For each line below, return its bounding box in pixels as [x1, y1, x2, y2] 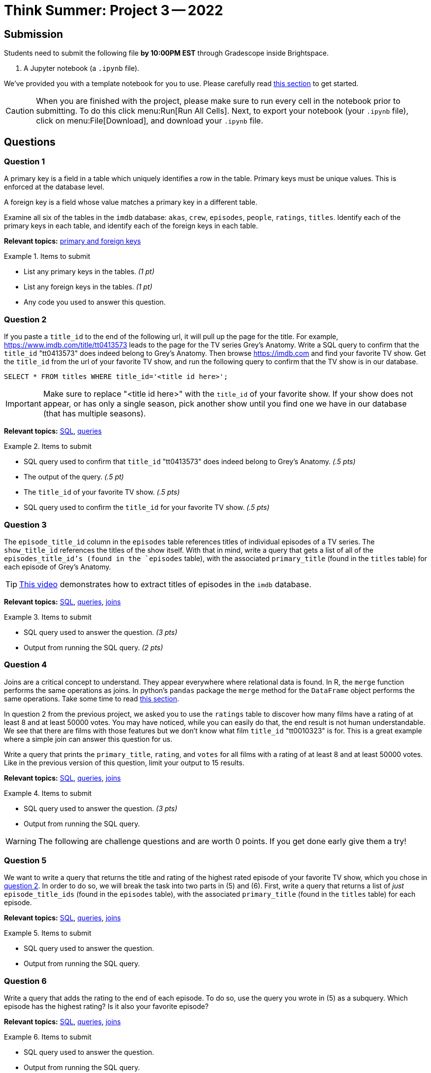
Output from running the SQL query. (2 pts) [24, 643, 163, 652]
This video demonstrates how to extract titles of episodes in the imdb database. [19, 579, 311, 589]
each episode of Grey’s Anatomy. [4, 562, 111, 571]
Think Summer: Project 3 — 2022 [4, 2, 223, 19]
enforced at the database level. [4, 183, 105, 191]
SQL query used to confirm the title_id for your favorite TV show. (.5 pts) [24, 503, 270, 512]
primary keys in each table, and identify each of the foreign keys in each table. [4, 221, 258, 230]
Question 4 [4, 660, 47, 670]
